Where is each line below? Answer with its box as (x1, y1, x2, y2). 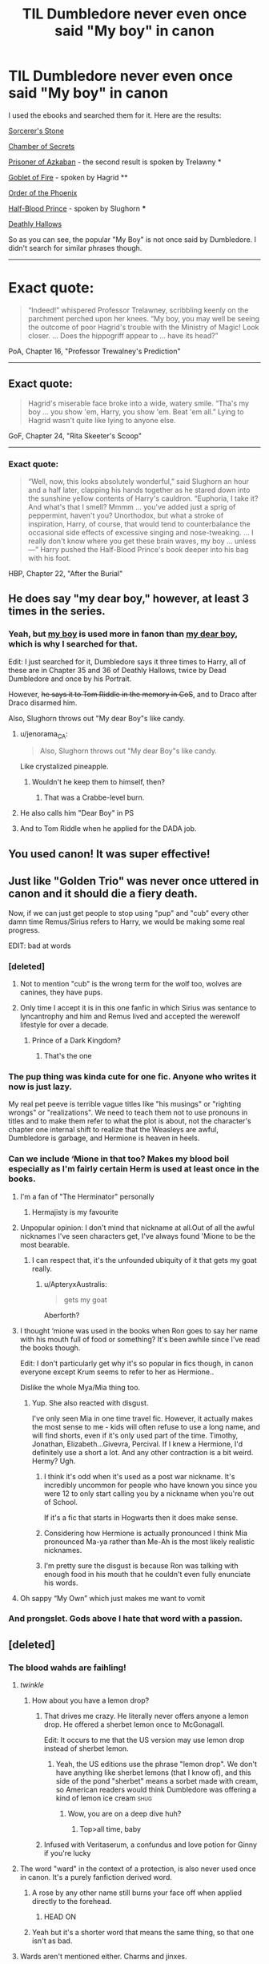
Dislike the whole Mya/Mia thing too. (19, 1382, 141, 1392)
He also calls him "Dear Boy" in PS (19, 809, 134, 818)
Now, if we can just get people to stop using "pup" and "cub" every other (8, 908, 250, 917)
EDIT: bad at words (8, 941, 71, 950)
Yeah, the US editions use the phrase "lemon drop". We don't (55, 1760, 258, 1769)
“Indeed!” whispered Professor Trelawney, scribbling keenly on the (27, 305, 249, 315)
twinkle (19, 1680, 44, 1690)
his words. (43, 1578, 78, 1587)
